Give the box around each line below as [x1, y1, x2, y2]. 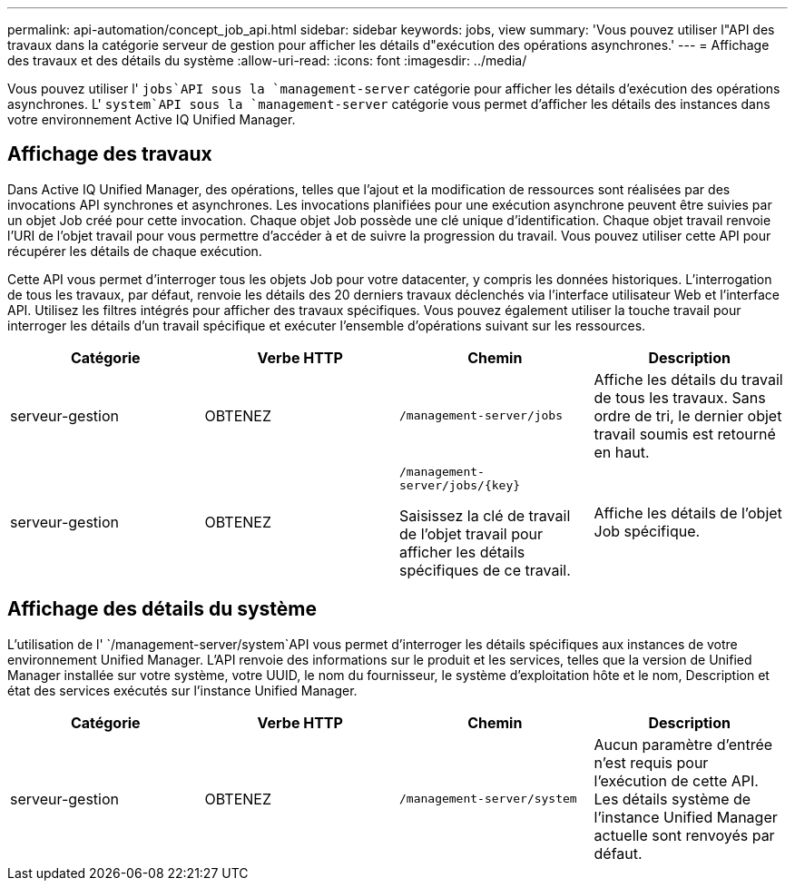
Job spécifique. [594, 521, 701, 540]
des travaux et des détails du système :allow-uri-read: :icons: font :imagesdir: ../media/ [7, 53, 527, 68]
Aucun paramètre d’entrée [594, 735, 773, 754]
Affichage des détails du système [7, 597, 318, 621]
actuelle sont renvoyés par [594, 825, 775, 844]
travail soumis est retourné [594, 424, 776, 443]
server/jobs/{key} [399, 478, 521, 492]
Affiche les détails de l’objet [594, 503, 782, 522]
